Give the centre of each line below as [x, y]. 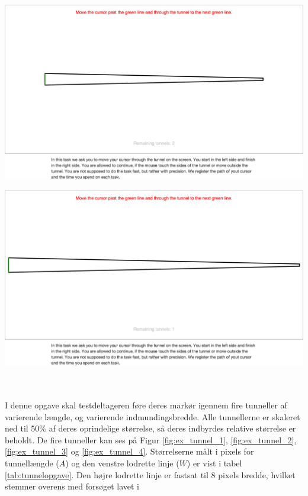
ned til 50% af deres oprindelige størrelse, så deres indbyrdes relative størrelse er [150, 428]
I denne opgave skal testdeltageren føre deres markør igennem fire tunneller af [146, 405]
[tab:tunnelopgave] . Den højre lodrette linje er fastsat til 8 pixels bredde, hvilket [150, 474]
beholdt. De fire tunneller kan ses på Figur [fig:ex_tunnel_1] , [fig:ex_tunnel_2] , [151, 439]
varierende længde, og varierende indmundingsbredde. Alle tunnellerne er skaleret [153, 416]
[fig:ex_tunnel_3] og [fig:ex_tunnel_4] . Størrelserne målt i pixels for [129, 451]
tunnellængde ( [32, 463]
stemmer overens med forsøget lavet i [72, 486]
